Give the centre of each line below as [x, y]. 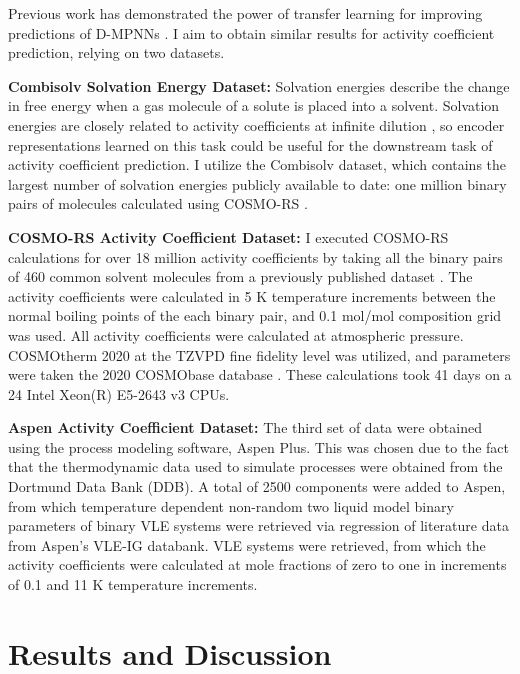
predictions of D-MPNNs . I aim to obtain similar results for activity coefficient [251, 32]
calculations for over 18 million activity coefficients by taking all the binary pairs [255, 256]
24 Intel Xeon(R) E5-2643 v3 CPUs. [119, 393]
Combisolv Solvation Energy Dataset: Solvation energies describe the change [259, 85]
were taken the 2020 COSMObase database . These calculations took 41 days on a [260, 374]
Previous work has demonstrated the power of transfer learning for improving [245, 13]
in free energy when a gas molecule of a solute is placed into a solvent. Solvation [254, 105]
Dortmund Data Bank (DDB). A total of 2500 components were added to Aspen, [257, 486]
